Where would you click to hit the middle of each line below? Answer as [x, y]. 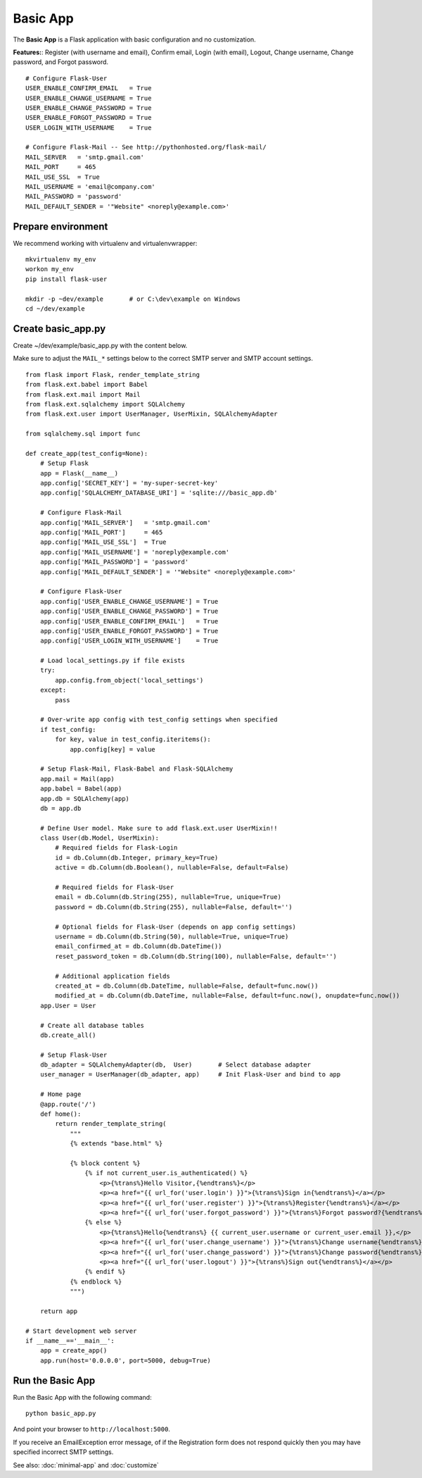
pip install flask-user [66, 279]
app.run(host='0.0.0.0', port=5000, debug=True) [125, 1360]
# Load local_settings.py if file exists [113, 661]
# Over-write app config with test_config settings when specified [159, 720]
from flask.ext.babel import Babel [87, 385]
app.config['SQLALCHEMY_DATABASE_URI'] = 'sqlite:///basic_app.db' [159, 493]
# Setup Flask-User [73, 1055]
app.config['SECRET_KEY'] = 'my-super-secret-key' [129, 483]
